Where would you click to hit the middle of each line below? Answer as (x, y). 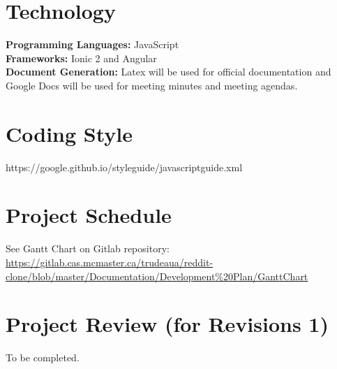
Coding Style (69, 133)
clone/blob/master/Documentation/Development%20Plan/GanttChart (157, 276)
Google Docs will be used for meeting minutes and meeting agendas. (152, 85)
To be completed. (43, 357)
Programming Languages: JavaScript (92, 44)
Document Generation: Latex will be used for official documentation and (168, 72)
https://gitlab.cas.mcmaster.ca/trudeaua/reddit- (110, 262)
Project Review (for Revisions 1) (167, 324)
